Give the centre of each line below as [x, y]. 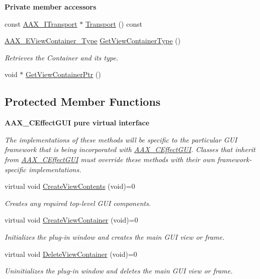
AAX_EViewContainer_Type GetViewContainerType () [93, 41]
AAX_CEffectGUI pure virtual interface [77, 123]
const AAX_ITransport [41, 23]
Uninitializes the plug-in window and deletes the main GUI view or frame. [119, 271]
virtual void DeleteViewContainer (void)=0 [71, 254]
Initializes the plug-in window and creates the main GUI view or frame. [115, 236]
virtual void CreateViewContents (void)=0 [70, 186]
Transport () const [114, 23]
